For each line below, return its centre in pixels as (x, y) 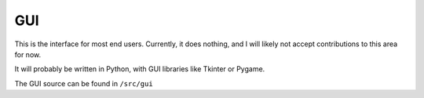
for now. (28, 54)
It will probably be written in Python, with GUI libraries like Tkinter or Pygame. (140, 69)
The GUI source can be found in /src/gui (84, 83)
